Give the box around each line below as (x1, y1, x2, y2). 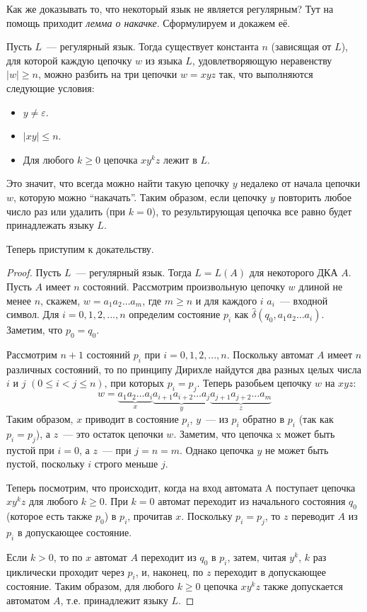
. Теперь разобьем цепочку (197, 375, 312, 390)
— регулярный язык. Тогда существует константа (47, 39, 259, 54)
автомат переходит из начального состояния (158, 494, 346, 509)
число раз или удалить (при (6, 203, 126, 218)
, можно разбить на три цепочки (37, 67, 177, 81)
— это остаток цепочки (63, 426, 163, 441)
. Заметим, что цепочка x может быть (173, 426, 335, 441)
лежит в (163, 152, 197, 166)
